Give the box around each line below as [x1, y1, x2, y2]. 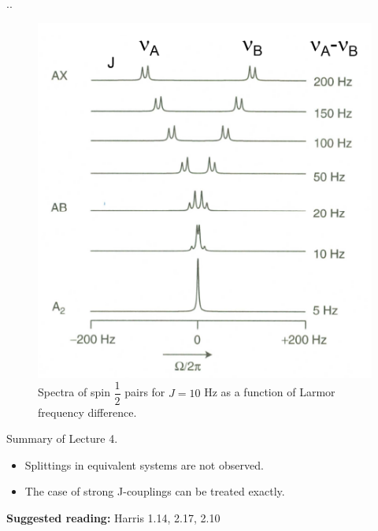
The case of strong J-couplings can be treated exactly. [24, 483, 285, 499]
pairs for [124, 384, 165, 400]
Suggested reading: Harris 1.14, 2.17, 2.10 [6, 509, 220, 525]
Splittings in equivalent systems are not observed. [24, 456, 264, 473]
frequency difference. [38, 403, 137, 420]
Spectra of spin [38, 384, 110, 400]
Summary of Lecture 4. [6, 430, 118, 447]
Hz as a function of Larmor [204, 384, 335, 400]
